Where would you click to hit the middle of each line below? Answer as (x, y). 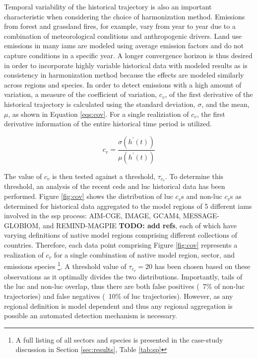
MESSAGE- (201, 216)
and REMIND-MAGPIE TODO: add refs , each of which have (140, 225)
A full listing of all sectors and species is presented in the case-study (119, 339)
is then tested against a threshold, (104, 176)
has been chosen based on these (202, 266)
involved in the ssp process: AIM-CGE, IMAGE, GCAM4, (93, 216)
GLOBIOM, (22, 225)
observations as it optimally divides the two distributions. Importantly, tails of (123, 276)
